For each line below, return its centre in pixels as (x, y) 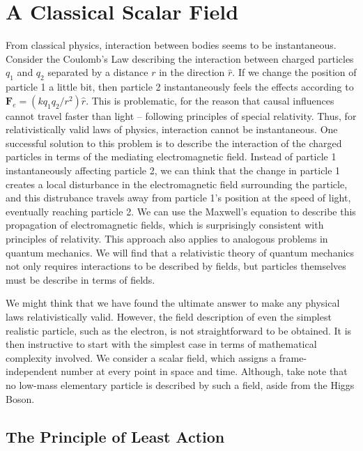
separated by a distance (98, 72)
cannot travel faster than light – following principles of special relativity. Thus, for (181, 115)
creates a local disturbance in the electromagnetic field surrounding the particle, (177, 184)
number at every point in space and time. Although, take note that (204, 371)
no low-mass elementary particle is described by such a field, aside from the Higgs (180, 384)
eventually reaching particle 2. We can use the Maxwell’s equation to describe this (181, 211)
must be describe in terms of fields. (80, 279)
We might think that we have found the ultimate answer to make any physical (173, 303)
